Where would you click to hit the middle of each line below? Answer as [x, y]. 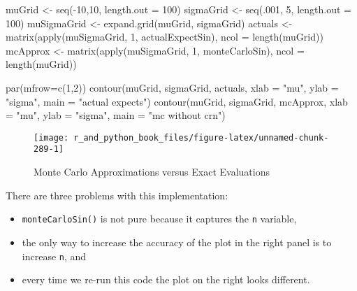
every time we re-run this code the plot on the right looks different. [166, 279]
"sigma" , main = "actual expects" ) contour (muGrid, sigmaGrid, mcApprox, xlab [177, 101]
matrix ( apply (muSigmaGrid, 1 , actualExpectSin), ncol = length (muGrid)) [165, 37]
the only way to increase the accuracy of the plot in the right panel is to [177, 242]
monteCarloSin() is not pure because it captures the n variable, [159, 219]
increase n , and [54, 256]
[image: [51, 137]
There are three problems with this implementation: [117, 195]
